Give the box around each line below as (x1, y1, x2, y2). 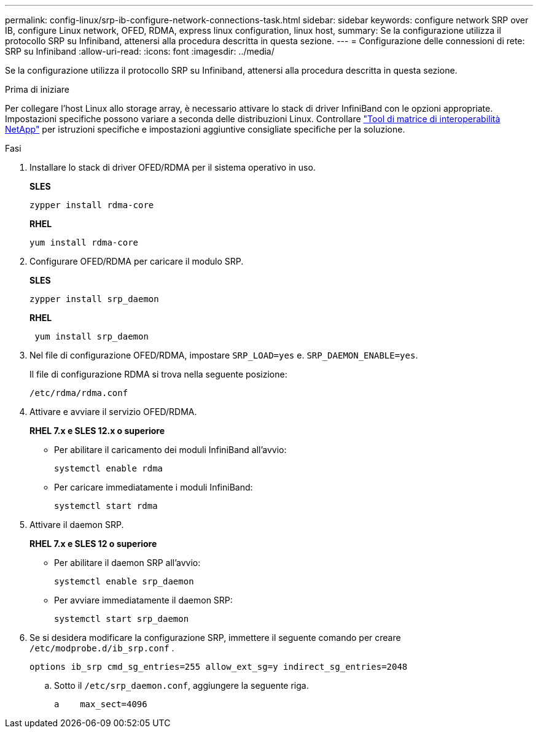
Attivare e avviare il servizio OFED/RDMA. (29, 406, 197, 417)
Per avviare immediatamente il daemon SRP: (54, 595, 233, 605)
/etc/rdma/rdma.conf (29, 388, 128, 398)
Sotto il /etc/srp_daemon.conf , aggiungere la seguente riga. (54, 680, 309, 691)
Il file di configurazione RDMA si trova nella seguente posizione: (29, 369, 287, 379)
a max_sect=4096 (54, 699, 147, 709)
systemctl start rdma (54, 501, 158, 511)
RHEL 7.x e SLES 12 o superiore (29, 538, 157, 549)
